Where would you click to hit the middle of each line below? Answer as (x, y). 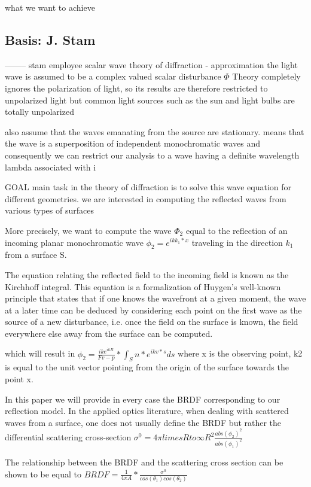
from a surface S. (36, 255)
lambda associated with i (51, 167)
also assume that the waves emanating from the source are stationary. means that (155, 131)
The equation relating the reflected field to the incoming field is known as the (147, 274)
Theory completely (266, 76)
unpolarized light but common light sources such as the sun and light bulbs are (150, 100)
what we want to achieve (50, 7)
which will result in (40, 353)
